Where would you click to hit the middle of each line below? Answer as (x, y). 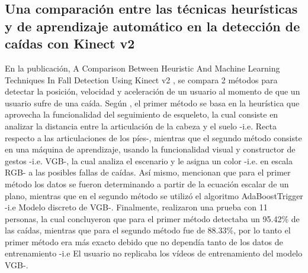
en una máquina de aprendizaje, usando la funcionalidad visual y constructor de (150, 149)
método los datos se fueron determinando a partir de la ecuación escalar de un (147, 183)
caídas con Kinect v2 (70, 43)
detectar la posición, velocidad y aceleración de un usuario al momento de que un (153, 91)
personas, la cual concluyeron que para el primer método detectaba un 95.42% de (152, 218)
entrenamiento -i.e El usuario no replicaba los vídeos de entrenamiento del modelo (154, 253)
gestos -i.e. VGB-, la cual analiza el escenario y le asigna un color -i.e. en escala (149, 160)
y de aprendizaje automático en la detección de (153, 26)
